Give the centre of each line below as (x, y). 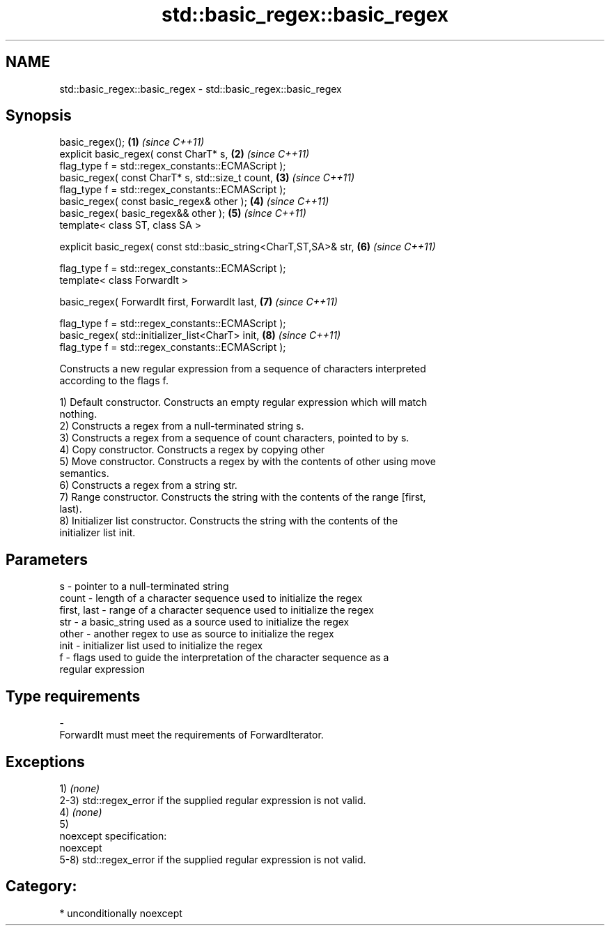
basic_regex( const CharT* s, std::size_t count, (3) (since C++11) (207, 178)
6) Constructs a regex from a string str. (148, 485)
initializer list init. (97, 533)
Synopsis (39, 116)
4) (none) (81, 812)
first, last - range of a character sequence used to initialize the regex (217, 610)
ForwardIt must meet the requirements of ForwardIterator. (191, 735)
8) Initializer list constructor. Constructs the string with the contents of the (229, 521)
